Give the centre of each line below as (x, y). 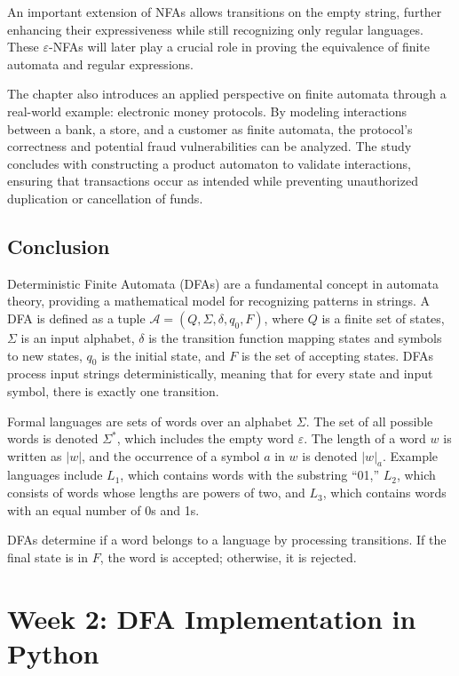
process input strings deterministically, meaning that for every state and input (220, 374)
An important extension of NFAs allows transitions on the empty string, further (225, 12)
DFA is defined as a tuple (76, 318)
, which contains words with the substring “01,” (249, 475)
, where (284, 318)
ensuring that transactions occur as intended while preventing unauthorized (213, 181)
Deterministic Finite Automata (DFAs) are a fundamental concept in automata (223, 283)
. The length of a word (365, 438)
